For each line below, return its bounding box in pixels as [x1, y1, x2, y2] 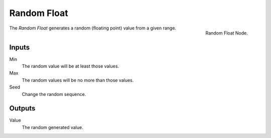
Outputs [9, 104, 36, 112]
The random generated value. [22, 124, 83, 130]
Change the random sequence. [22, 91, 86, 97]
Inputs [9, 43, 30, 51]
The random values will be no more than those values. [22, 77, 134, 83]
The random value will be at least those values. [22, 63, 119, 69]
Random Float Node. [205, 30, 248, 36]
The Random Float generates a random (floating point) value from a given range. [9, 25, 177, 31]
